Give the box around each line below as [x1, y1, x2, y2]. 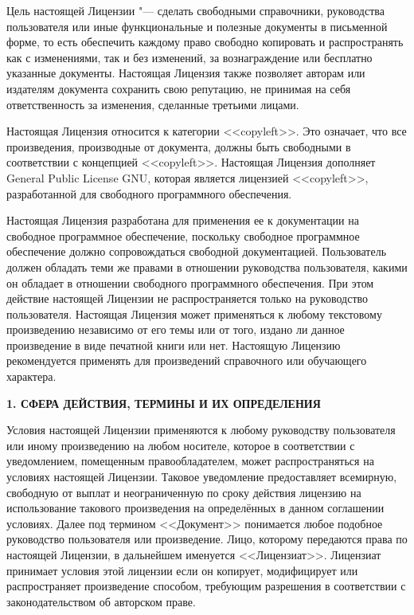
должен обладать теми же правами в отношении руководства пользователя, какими [6, 258, 408, 275]
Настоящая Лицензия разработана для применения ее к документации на [6, 212, 359, 229]
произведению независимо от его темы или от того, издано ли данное [6, 321, 345, 338]
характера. [6, 368, 57, 385]
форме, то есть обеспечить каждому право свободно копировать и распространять [6, 33, 404, 50]
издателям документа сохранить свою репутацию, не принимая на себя [6, 80, 351, 96]
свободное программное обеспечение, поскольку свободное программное [6, 227, 360, 244]
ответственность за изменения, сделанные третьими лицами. [6, 96, 299, 112]
